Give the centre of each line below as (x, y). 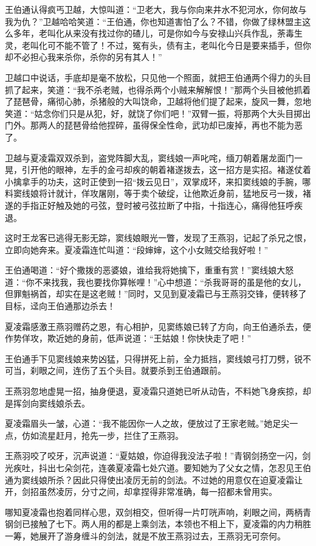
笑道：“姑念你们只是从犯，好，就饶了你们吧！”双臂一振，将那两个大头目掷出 (158, 113)
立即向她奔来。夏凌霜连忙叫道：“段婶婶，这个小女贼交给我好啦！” (137, 249)
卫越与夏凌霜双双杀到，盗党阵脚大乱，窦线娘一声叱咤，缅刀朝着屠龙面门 (149, 157)
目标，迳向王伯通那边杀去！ (60, 306)
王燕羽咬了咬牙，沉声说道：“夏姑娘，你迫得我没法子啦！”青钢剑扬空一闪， (154, 456)
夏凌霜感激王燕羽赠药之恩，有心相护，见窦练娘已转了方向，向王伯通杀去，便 (158, 326)
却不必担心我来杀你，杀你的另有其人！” (84, 57)
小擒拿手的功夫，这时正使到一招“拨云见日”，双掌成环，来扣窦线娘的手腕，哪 (158, 181)
